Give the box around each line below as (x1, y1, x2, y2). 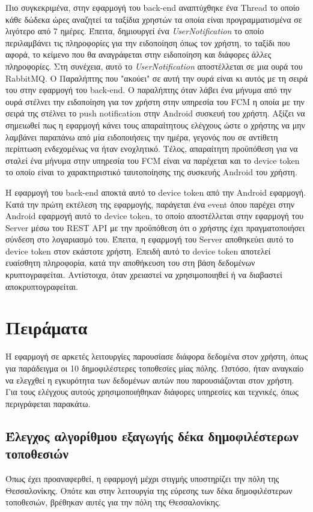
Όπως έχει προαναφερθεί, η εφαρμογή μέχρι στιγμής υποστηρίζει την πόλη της (5, 472, 279, 484)
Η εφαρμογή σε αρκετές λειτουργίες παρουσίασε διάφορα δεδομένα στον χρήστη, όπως (5, 350, 308, 363)
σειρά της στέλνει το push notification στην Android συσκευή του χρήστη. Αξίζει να (5, 107, 305, 119)
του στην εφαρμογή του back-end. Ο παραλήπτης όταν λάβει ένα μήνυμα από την (5, 83, 292, 96)
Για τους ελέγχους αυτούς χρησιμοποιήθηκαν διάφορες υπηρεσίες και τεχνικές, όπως (5, 385, 299, 398)
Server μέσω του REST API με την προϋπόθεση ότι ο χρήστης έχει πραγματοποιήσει (5, 221, 305, 233)
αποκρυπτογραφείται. (5, 280, 78, 292)
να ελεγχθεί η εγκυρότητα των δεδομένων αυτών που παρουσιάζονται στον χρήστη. (5, 373, 294, 386)
